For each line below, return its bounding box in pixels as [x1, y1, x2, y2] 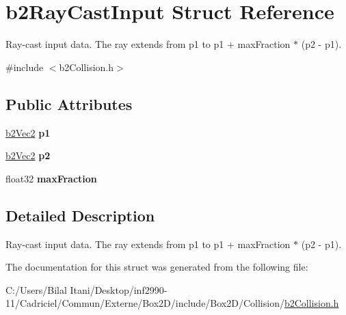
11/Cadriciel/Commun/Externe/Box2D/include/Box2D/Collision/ [5, 296, 284, 310]
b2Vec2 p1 [5, 125, 51, 139]
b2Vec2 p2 [5, 148, 51, 163]
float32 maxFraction [5, 171, 97, 185]
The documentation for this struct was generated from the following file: [5, 260, 308, 274]
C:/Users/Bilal [5, 282, 67, 297]
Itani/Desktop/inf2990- [70, 282, 168, 297]
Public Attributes [5, 93, 133, 114]
